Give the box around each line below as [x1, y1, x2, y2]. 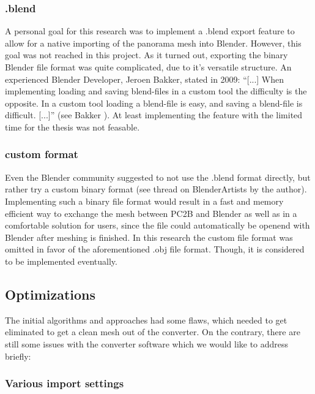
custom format [5, 146, 78, 162]
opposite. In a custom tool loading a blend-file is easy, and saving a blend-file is [5, 96, 303, 109]
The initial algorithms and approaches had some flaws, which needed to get [5, 313, 287, 326]
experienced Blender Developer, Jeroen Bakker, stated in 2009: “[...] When [5, 72, 284, 85]
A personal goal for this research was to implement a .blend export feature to [5, 25, 295, 37]
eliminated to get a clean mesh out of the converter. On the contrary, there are [5, 325, 300, 338]
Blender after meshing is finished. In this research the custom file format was [5, 230, 293, 243]
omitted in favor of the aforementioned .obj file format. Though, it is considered [5, 243, 305, 256]
